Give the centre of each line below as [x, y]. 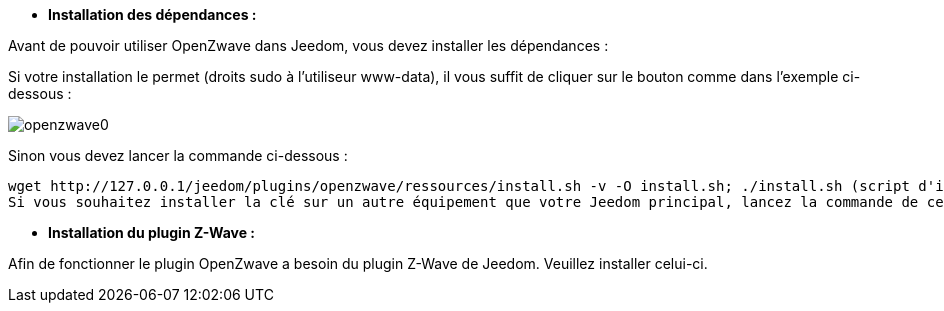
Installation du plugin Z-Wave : [152, 232]
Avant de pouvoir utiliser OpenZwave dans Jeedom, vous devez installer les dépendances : [308, 45]
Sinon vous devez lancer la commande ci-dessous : [178, 155]
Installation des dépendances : [152, 14]
